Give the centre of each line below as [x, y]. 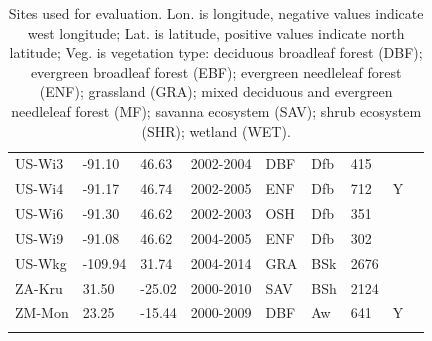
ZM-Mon [42, 312]
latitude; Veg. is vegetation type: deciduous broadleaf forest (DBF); [216, 52]
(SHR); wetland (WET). [216, 130]
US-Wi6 [39, 213]
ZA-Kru [39, 287]
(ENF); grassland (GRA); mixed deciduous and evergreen [216, 91]
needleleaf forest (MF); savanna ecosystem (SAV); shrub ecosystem [216, 110]
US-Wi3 [39, 163]
